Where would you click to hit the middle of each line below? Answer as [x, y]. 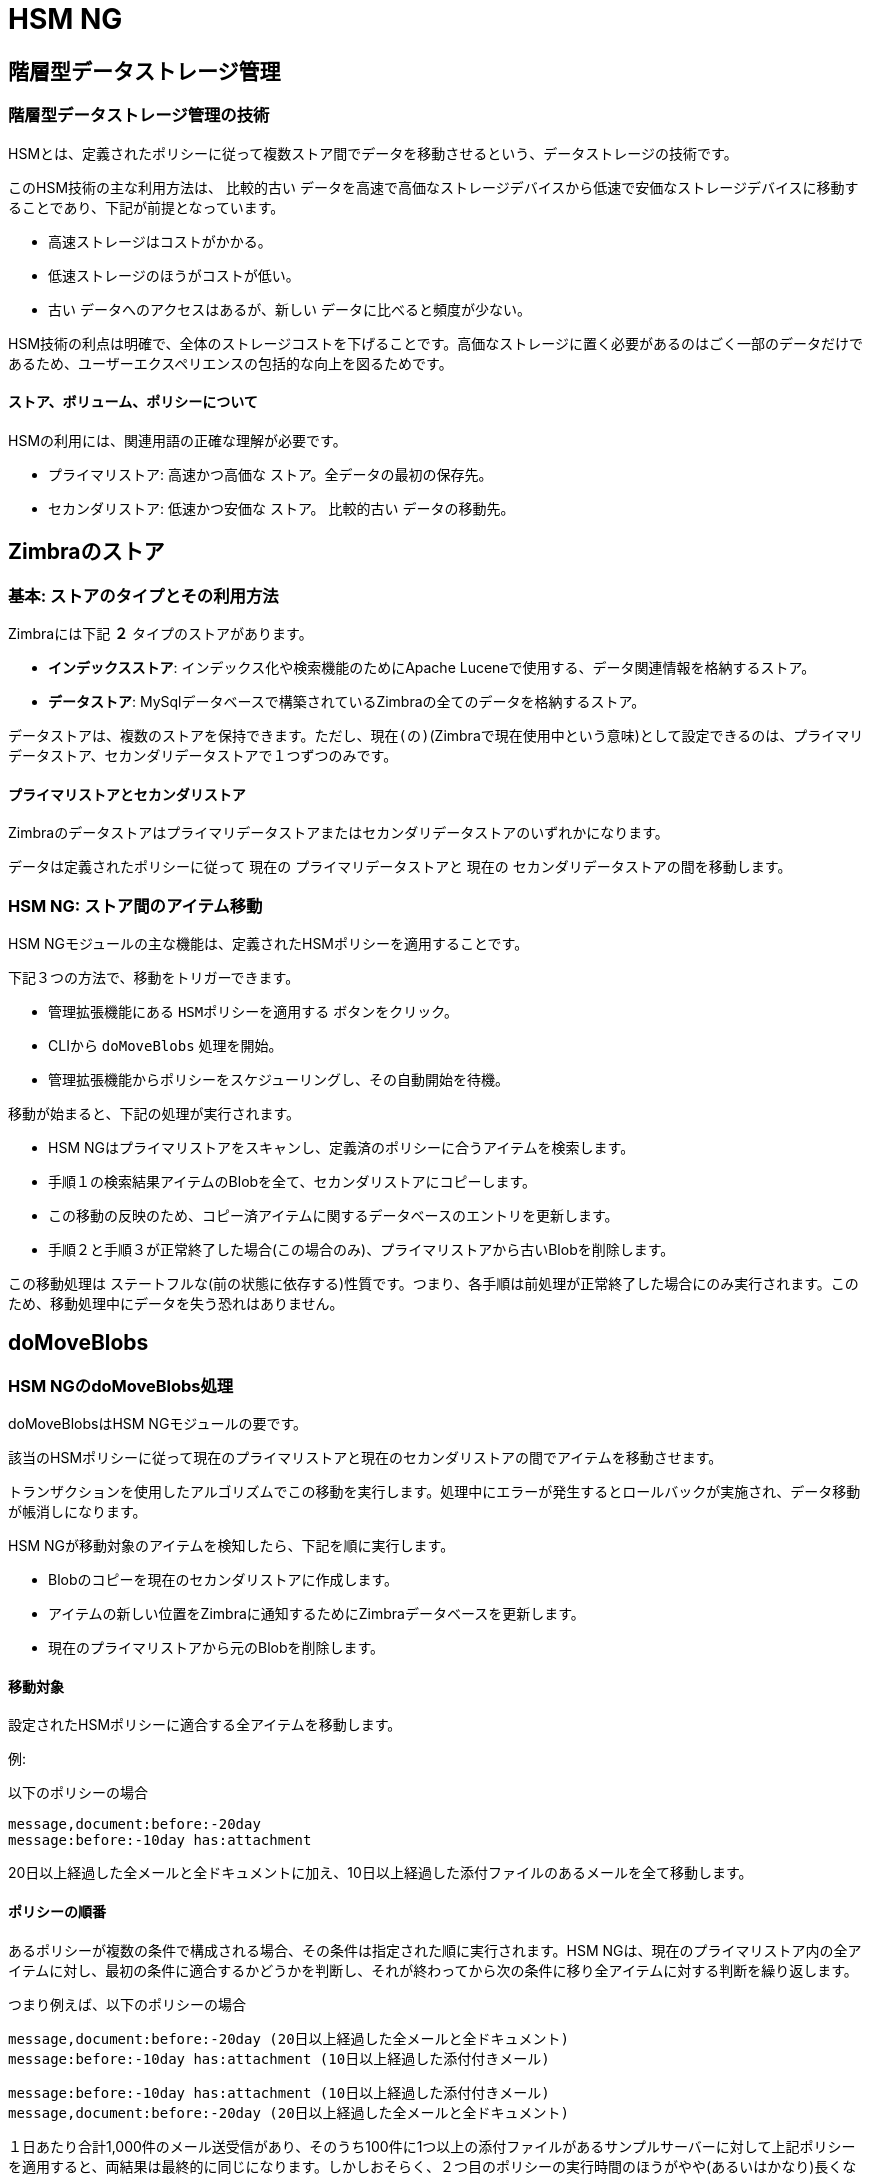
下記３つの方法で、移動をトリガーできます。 [154, 977]
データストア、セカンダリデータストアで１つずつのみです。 [203, 755]
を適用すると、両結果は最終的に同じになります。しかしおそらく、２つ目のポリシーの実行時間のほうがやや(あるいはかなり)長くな [432, 2166]
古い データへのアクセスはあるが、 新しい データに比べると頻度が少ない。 [289, 309]
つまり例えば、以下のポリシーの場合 [127, 2004]
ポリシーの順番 [57, 1911]
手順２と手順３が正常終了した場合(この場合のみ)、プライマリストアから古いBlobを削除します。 [361, 1249]
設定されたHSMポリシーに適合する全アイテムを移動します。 [205, 1725]
